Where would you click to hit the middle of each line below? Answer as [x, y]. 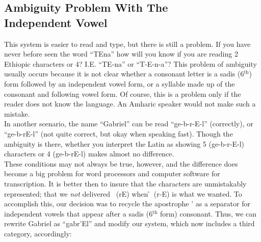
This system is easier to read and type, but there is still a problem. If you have [127, 44]
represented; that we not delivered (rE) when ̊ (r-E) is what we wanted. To [123, 193]
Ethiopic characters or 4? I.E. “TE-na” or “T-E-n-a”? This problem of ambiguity [130, 63]
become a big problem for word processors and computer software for [112, 173]
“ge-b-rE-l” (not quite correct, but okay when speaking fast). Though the [119, 133]
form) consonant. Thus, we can [208, 213]
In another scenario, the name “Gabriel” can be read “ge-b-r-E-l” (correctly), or [129, 124]
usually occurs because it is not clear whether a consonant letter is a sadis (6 [124, 74]
